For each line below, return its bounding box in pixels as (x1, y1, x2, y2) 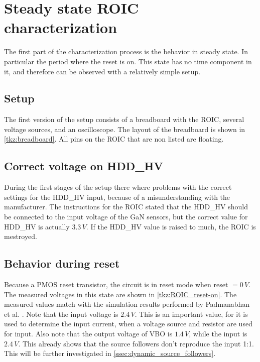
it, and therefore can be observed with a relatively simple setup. (4, 66, 201, 76)
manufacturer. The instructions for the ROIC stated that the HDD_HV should (4, 201, 248, 212)
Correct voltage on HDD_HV (4, 158, 163, 174)
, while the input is (189, 328, 247, 339)
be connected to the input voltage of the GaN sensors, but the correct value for (4, 211, 248, 222)
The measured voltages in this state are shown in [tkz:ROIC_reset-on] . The (4, 289, 237, 299)
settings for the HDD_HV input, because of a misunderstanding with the (4, 191, 230, 202)
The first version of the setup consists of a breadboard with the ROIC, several (4, 114, 244, 125)
